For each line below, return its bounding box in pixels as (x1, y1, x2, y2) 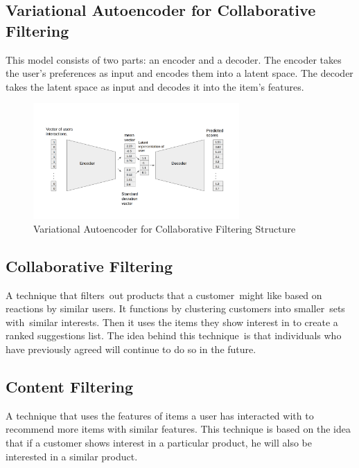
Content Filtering (6, 376, 134, 397)
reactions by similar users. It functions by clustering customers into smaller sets (6, 301, 345, 316)
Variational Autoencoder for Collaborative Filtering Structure (33, 221, 296, 235)
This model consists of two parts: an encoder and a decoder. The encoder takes (6, 52, 342, 66)
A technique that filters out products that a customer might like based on (6, 287, 322, 302)
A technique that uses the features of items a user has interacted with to (6, 408, 314, 422)
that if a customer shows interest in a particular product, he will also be (6, 435, 312, 450)
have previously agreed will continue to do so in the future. (6, 342, 256, 357)
